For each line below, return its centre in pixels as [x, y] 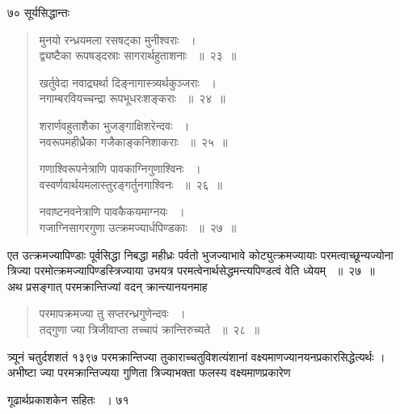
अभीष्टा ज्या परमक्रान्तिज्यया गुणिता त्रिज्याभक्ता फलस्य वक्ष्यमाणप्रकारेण [149, 372]
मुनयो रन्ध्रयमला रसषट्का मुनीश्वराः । [118, 39]
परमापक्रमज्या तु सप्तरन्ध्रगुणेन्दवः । [112, 313]
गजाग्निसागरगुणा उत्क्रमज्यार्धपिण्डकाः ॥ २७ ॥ [138, 227]
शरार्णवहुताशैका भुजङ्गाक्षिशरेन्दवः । [114, 125]
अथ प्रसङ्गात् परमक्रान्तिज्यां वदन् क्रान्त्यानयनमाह [107, 286]
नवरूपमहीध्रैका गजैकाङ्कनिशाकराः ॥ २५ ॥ [133, 141]
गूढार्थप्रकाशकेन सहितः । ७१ [68, 399]
